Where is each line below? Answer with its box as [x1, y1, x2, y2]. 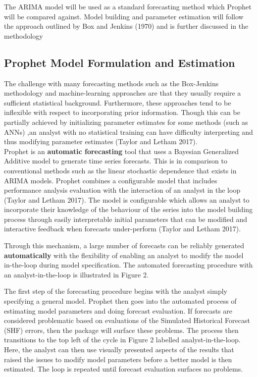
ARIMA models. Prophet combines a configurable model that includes [4, 175, 217, 185]
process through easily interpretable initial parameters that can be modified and [4, 214, 247, 224]
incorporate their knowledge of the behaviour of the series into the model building [4, 204, 253, 215]
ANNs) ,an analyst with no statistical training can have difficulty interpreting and [4, 126, 253, 137]
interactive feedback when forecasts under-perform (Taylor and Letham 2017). [4, 223, 241, 234]
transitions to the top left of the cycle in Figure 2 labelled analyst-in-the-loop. [4, 334, 241, 345]
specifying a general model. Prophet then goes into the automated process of [4, 296, 237, 306]
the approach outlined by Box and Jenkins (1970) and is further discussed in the [4, 21, 249, 31]
